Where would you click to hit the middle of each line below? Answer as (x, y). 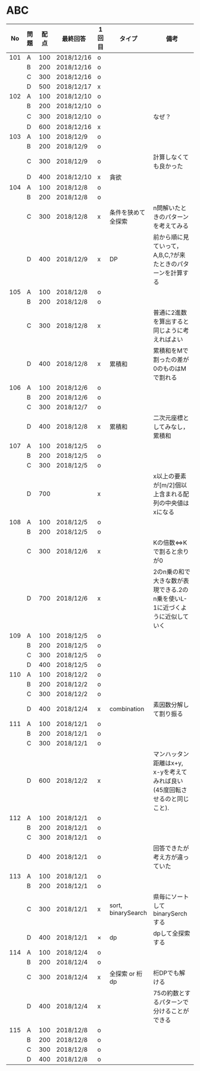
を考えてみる (171, 226)
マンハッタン (171, 754)
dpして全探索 (171, 933)
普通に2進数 (170, 313)
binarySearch (128, 913)
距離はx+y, (168, 763)
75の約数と (169, 993)
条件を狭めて (127, 212)
